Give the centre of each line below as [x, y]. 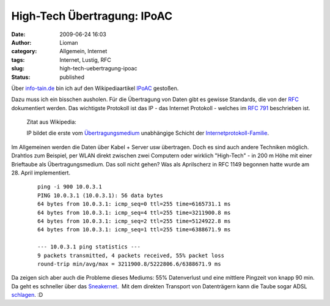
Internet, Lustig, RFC [85, 60]
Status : [21, 77]
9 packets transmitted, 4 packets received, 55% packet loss [131, 255]
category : [24, 51]
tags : [18, 60]
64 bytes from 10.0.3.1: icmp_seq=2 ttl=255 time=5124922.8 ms [134, 221]
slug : [18, 69]
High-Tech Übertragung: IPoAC [92, 16]
